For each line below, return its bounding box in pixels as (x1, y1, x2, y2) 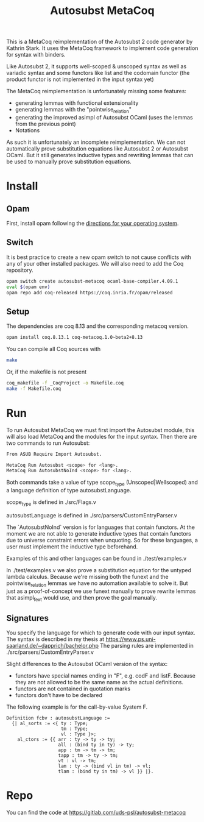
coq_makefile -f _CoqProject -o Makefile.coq (6, 380, 124, 386)
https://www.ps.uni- (105, 636, 157, 643)
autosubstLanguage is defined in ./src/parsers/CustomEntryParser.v (6, 511, 178, 519)
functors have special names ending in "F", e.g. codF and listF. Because (15, 672, 196, 679)
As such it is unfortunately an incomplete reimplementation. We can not (6, 138, 186, 146)
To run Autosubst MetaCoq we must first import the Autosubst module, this (6, 426, 195, 433)
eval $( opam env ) (6, 284, 51, 290)
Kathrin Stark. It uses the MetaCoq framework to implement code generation (6, 44, 199, 52)
